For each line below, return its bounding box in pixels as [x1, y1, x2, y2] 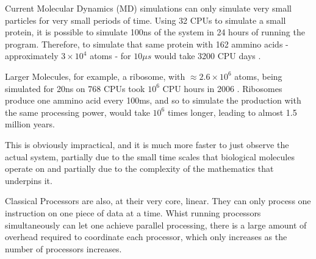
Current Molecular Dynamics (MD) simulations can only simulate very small [5, 2, 292, 14]
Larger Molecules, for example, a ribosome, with [5, 69, 185, 82]
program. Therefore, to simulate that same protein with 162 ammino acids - [5, 37, 289, 50]
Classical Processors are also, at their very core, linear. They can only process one [5, 194, 311, 207]
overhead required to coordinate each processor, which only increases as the [5, 230, 287, 243]
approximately [5, 49, 59, 62]
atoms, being [234, 69, 282, 82]
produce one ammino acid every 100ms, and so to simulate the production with [5, 94, 301, 107]
